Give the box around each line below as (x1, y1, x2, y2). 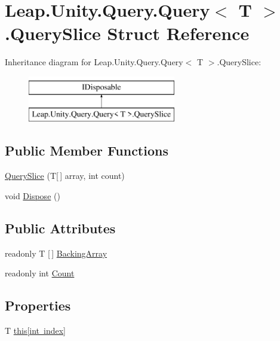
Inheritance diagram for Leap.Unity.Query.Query (5, 56, 183, 68)
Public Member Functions (5, 141, 168, 160)
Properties (5, 296, 71, 315)
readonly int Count (5, 267, 75, 279)
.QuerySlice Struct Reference (5, 21, 250, 45)
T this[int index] (5, 324, 66, 337)
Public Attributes (5, 218, 116, 237)
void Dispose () (5, 189, 60, 202)
